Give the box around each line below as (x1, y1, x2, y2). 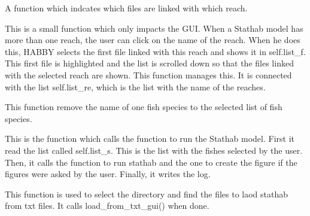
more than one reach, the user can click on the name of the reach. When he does (5, 34, 300, 46)
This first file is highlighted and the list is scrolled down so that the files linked (5, 57, 294, 69)
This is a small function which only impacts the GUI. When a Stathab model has (5, 22, 303, 34)
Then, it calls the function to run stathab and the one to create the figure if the (5, 156, 297, 168)
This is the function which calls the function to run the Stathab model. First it (5, 132, 295, 145)
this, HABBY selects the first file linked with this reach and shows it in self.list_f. (5, 45, 306, 57)
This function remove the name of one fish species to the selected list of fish (5, 101, 282, 113)
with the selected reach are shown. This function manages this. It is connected (5, 68, 292, 81)
